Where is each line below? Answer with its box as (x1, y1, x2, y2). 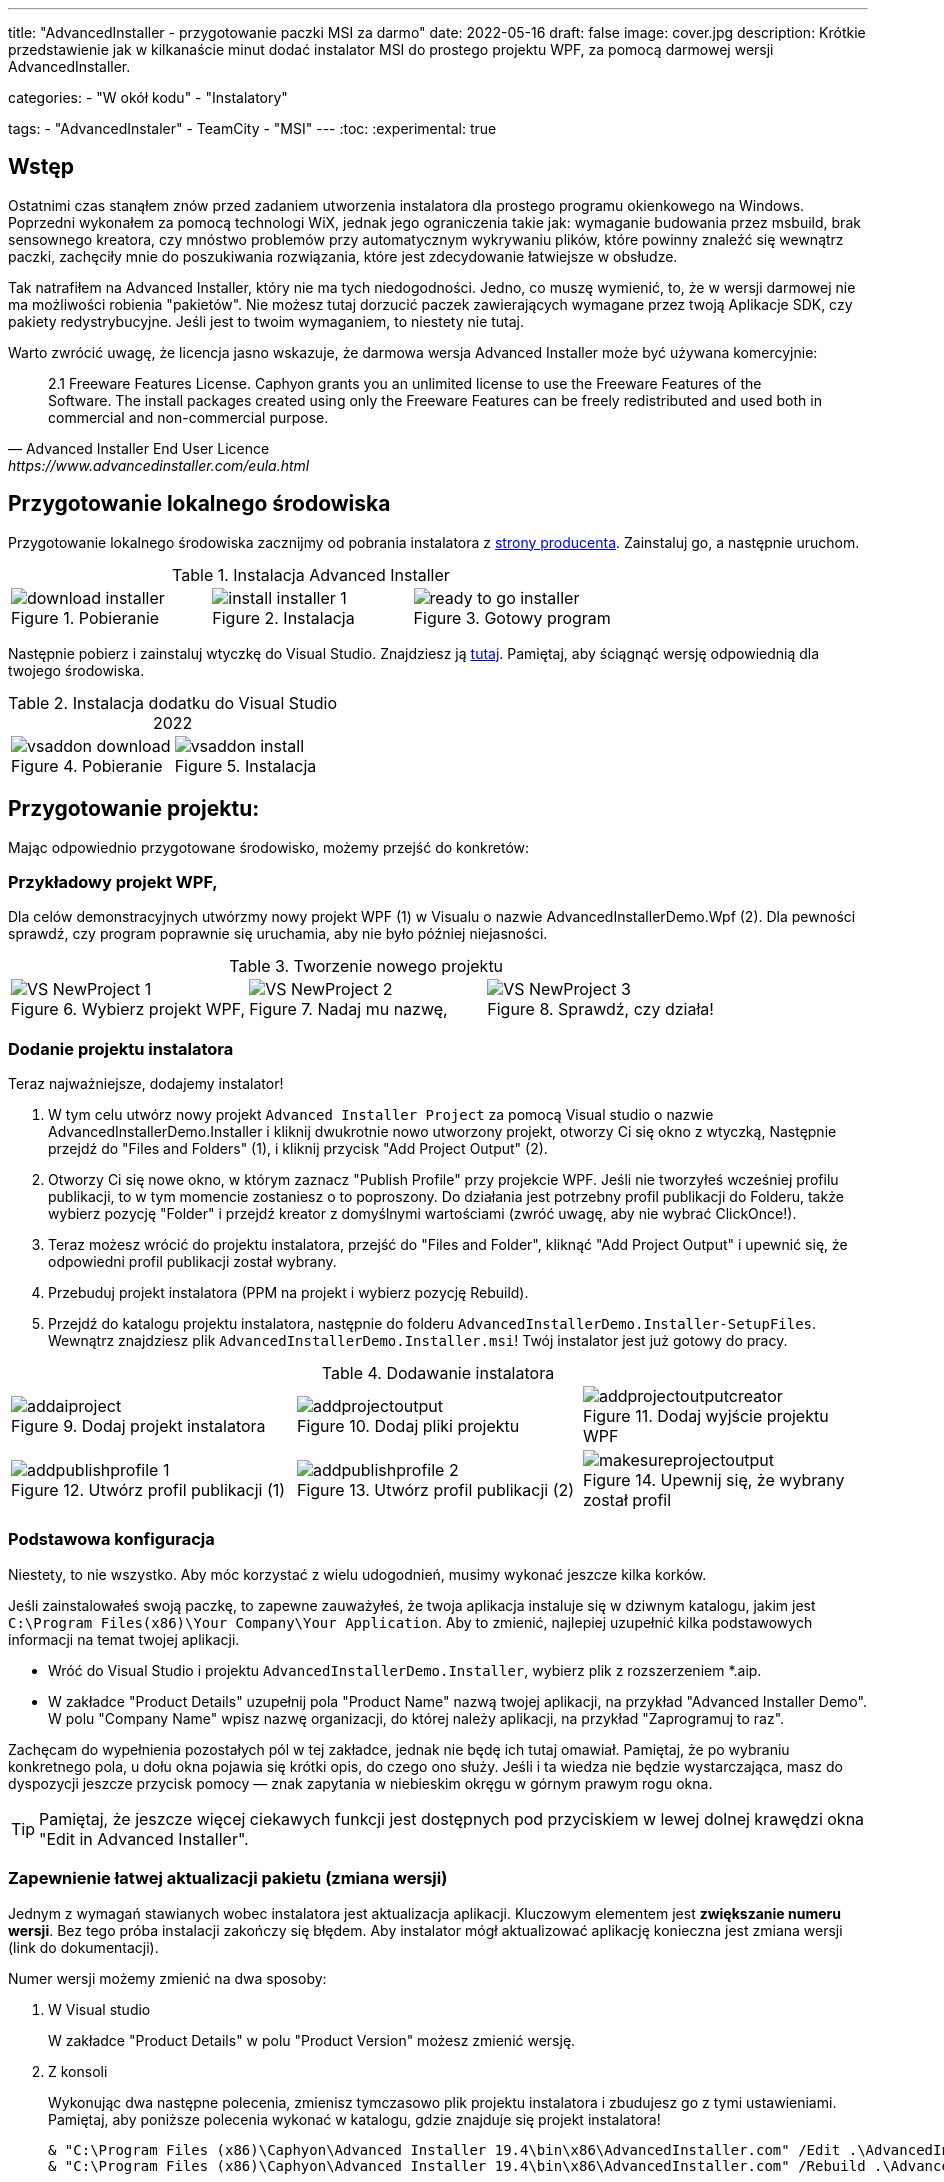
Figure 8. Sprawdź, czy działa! (487, 999, 714, 1020)
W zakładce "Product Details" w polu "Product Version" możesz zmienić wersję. (48, 2031, 576, 2049)
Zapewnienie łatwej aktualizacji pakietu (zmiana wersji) (8, 1868, 448, 1889)
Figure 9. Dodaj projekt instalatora (11, 1416, 266, 1437)
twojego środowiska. (8, 661, 145, 679)
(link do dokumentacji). (8, 1938, 159, 1956)
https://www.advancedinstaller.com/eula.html (8, 456, 310, 474)
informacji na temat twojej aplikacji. (8, 1630, 240, 1648)
